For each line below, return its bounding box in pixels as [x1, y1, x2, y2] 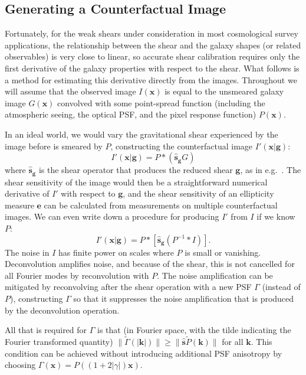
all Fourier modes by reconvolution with [5, 269, 149, 281]
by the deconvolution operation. [5, 304, 120, 316]
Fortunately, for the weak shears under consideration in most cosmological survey [5, 27, 298, 40]
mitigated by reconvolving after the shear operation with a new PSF [5, 281, 252, 293]
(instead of [262, 281, 301, 293]
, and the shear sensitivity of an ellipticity [123, 187, 274, 200]
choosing [5, 358, 36, 371]
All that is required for [5, 324, 87, 336]
